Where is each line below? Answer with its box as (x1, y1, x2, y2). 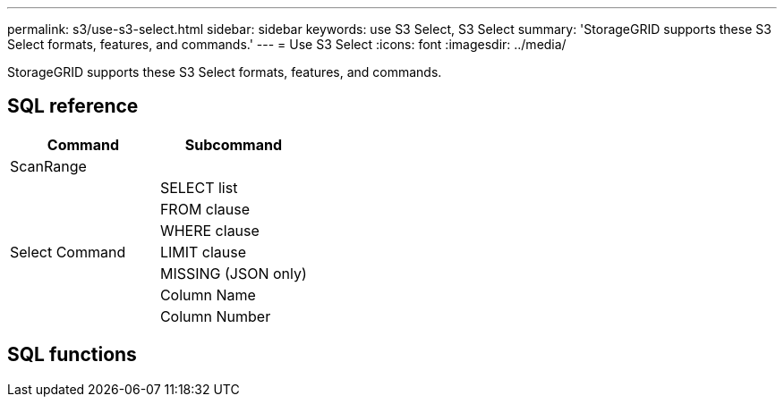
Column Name (159, 285, 256, 304)
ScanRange (10, 156, 87, 175)
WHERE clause (159, 221, 260, 240)
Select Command (10, 242, 126, 261)
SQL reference (7, 95, 139, 118)
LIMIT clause (159, 242, 247, 261)
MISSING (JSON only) (159, 264, 307, 282)
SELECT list (159, 178, 238, 197)
